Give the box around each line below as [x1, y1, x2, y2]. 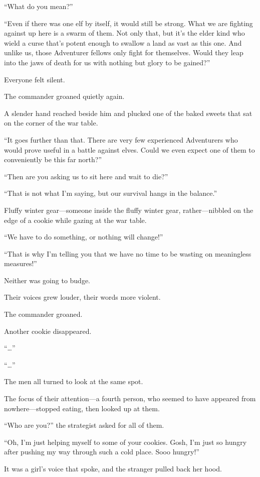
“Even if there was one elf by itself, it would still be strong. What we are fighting [4, 18, 253, 28]
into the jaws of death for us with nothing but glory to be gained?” [4, 57, 210, 67]
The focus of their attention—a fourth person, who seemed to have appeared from [4, 393, 256, 404]
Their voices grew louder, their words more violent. [4, 292, 161, 302]
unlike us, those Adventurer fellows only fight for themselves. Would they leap [4, 47, 243, 58]
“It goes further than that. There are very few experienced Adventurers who [4, 134, 238, 145]
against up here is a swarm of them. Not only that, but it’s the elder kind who [4, 28, 245, 38]
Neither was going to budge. [4, 275, 91, 285]
